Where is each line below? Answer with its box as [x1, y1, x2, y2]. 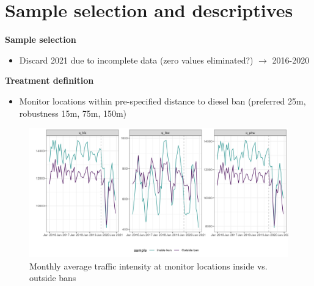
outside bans [29, 271, 76, 284]
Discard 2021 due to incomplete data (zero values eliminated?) [19, 53, 254, 66]
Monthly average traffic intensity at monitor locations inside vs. [29, 259, 268, 272]
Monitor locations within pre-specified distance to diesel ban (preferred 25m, [19, 94, 306, 107]
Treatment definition [5, 74, 94, 87]
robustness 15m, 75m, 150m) [19, 106, 127, 119]
